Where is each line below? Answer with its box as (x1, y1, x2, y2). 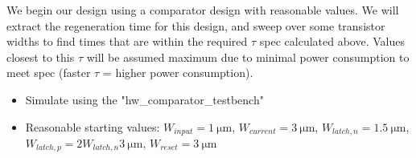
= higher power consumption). (102, 64, 253, 81)
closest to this (6, 48, 75, 65)
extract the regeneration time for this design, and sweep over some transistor (6, 17, 385, 34)
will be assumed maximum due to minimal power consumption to (86, 48, 410, 65)
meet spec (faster (6, 64, 91, 81)
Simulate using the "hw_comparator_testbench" (25, 91, 264, 107)
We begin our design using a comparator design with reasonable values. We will (6, 2, 399, 18)
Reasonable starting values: (25, 118, 160, 135)
